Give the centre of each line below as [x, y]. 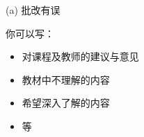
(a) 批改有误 [33, 10]
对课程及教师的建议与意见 [80, 56]
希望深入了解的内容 [66, 103]
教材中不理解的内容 [66, 79]
